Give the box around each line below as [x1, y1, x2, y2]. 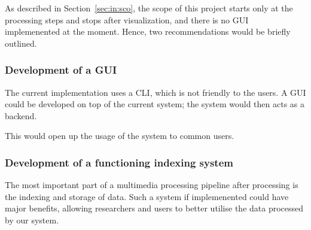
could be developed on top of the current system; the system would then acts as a [5, 98, 304, 110]
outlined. [5, 37, 37, 49]
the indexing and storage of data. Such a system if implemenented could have [5, 190, 289, 202]
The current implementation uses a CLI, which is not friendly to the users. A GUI [5, 86, 306, 98]
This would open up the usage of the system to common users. [5, 129, 234, 142]
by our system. [5, 213, 59, 226]
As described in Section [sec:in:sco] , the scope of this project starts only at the [5, 2, 293, 14]
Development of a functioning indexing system [5, 155, 233, 170]
